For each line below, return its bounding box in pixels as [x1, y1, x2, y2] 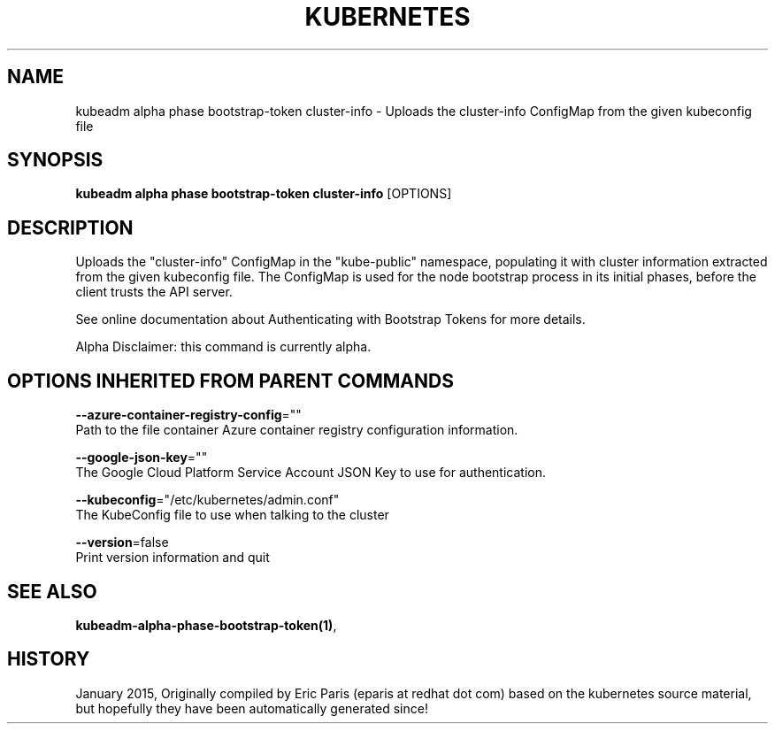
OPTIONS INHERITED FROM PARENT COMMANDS [7, 369, 454, 392]
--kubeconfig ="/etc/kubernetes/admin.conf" [75, 492, 340, 508]
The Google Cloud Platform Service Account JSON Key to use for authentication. [75, 465, 547, 481]
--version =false [75, 535, 169, 550]
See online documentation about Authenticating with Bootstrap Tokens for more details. [75, 312, 586, 327]
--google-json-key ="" [75, 450, 208, 466]
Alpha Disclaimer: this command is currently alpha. [75, 339, 372, 355]
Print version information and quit [75, 550, 270, 566]
